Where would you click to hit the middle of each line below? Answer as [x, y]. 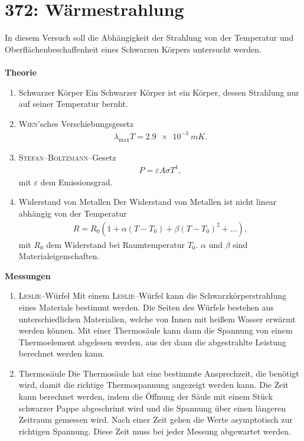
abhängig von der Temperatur [73, 213]
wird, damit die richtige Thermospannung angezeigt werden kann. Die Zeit [153, 385]
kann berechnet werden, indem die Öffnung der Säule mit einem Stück [146, 396]
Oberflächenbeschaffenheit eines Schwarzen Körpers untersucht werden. [133, 49]
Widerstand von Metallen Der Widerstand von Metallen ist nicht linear [148, 202]
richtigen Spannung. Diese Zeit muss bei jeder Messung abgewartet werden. [155, 431]
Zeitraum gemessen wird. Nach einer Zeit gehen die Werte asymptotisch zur [156, 419]
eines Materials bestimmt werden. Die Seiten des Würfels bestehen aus [146, 307]
